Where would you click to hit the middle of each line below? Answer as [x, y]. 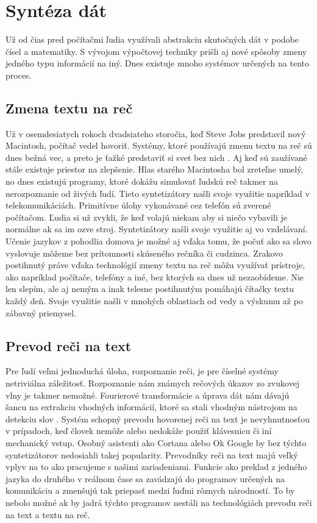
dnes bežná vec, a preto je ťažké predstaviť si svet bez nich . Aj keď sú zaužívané [156, 157]
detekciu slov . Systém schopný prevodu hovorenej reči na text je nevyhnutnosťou [158, 418]
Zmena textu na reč [69, 108]
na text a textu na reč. [48, 514]
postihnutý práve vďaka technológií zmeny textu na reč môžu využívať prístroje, [155, 265]
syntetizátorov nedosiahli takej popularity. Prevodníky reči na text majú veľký [152, 454]
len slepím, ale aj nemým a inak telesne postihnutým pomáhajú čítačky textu [150, 289]
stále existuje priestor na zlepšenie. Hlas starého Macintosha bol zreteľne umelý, [155, 169]
